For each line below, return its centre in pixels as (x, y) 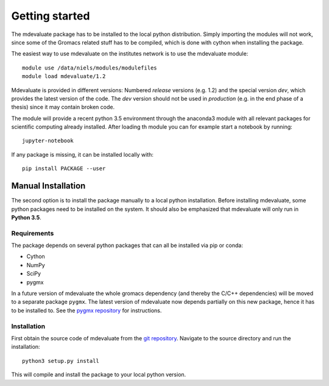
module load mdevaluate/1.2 (64, 77)
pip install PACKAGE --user (64, 169)
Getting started (51, 16)
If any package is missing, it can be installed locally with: (82, 154)
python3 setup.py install (61, 361)
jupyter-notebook (48, 141)
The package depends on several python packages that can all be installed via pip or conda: (127, 245)
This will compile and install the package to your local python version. (99, 374)
